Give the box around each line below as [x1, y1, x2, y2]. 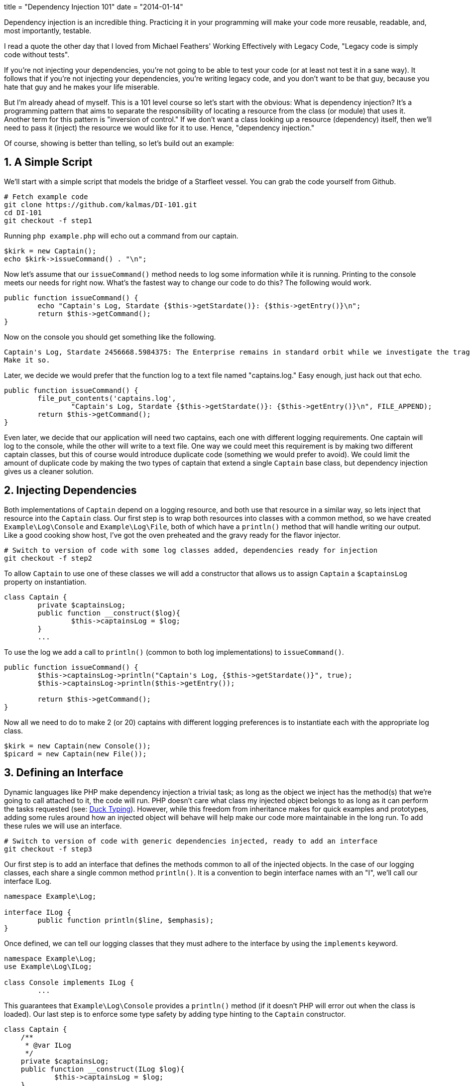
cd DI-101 [4, 208, 42, 217]
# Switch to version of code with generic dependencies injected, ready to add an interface [4, 837, 378, 845]
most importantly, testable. [4, 26, 92, 35]
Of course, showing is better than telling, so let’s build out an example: [4, 139, 235, 147]
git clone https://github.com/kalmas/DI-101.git [4, 200, 197, 209]
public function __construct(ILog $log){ [20, 1065, 185, 1073]
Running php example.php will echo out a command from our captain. [4, 231, 238, 240]
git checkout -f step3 [4, 845, 93, 853]
